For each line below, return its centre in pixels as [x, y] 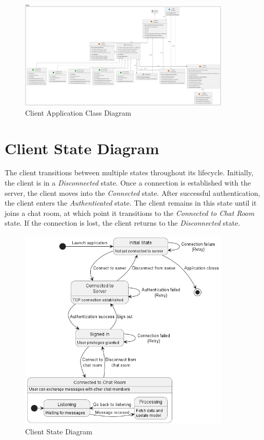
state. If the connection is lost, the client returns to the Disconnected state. [123, 223]
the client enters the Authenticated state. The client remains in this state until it [131, 203]
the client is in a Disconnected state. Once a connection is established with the [128, 183]
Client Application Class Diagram [78, 112]
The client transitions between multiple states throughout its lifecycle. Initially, [129, 172]
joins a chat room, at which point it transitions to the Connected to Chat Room [129, 213]
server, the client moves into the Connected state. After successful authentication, [133, 192]
